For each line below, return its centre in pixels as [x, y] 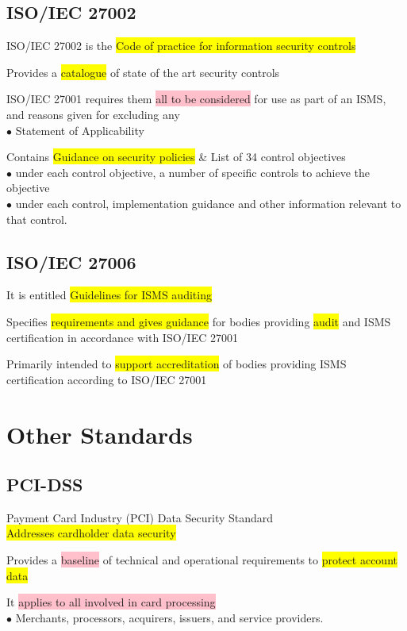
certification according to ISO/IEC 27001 [107, 379]
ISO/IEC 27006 [71, 262]
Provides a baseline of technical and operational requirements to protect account [202, 560]
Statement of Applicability [80, 130]
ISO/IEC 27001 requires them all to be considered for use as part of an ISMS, [196, 99]
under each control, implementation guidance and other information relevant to [208, 203]
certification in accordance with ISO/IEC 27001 [122, 337]
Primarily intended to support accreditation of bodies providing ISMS [177, 364]
